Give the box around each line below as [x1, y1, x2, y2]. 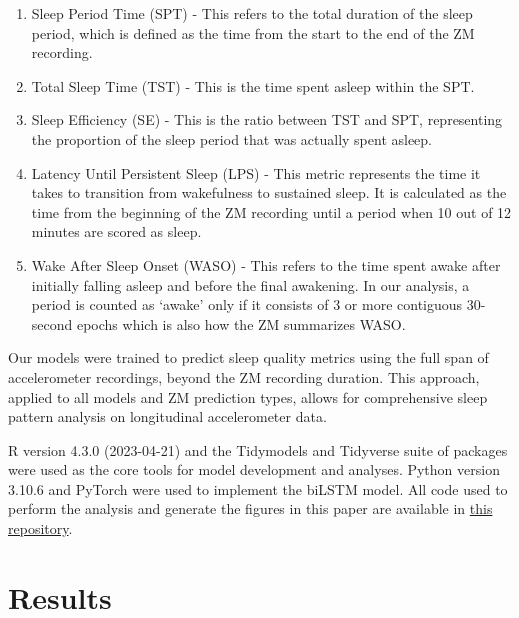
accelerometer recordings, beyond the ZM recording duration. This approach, [8, 366, 480, 387]
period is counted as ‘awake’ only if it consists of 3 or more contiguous [31, 294, 463, 315]
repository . [8, 518, 73, 539]
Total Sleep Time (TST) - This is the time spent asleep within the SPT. [31, 75, 475, 96]
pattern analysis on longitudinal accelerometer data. [8, 406, 327, 427]
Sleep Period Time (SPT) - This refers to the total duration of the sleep [31, 3, 473, 23]
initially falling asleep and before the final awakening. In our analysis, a [31, 274, 470, 295]
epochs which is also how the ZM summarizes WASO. [76, 313, 406, 334]
